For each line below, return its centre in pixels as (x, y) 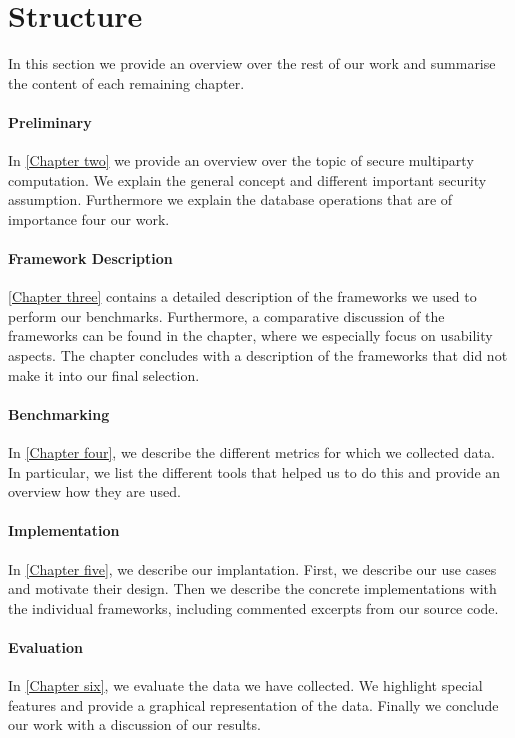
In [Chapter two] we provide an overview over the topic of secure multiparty (241, 160)
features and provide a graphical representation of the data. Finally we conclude (253, 704)
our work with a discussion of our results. (134, 724)
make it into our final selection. (104, 374)
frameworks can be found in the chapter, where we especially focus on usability (250, 335)
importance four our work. (89, 218)
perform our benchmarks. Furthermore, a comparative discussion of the (226, 315)
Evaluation (45, 647)
